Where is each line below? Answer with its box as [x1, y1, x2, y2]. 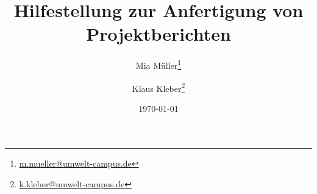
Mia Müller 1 [135, 57, 182, 71]
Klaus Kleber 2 [132, 80, 185, 94]
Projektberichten [86, 21, 231, 46]
